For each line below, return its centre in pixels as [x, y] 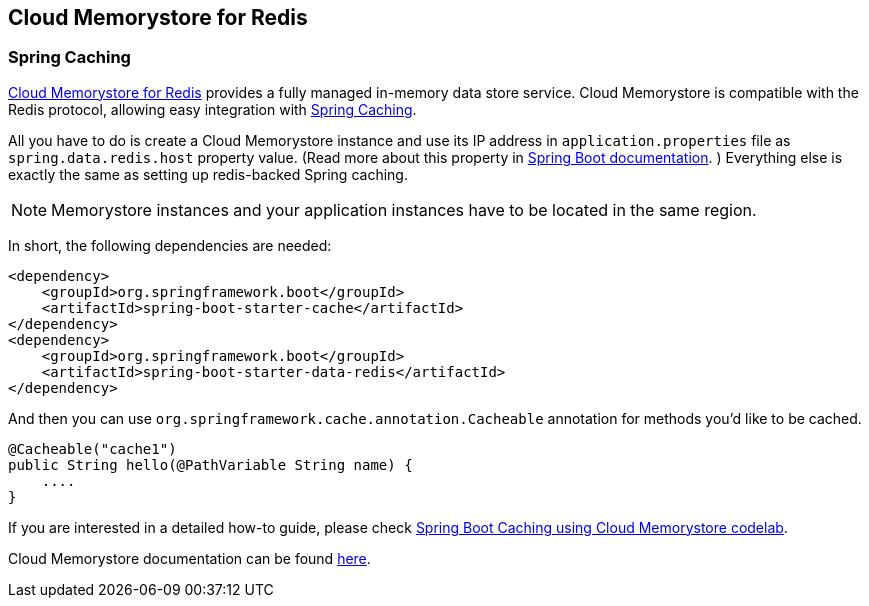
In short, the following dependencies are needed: [170, 245]
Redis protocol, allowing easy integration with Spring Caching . [212, 109]
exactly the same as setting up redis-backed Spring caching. [208, 174]
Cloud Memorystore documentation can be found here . [189, 558]
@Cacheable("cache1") [92, 448]
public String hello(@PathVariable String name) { [210, 464]
